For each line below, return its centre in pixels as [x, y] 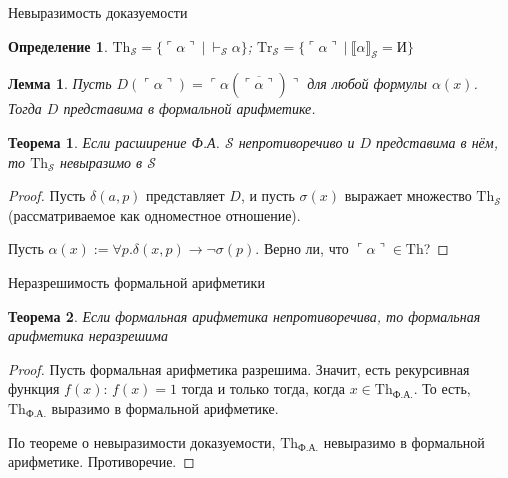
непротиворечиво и [296, 141]
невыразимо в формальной [404, 441]
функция [34, 388]
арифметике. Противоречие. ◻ [101, 461]
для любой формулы [367, 83]
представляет [185, 195]
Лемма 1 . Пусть [60, 83]
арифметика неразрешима [88, 335]
